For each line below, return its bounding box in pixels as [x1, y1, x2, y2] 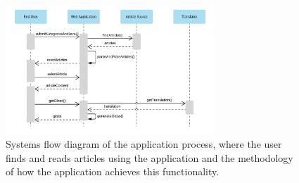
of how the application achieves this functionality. [6, 164, 220, 179]
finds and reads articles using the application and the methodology [6, 150, 293, 165]
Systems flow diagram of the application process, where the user [6, 137, 282, 151]
